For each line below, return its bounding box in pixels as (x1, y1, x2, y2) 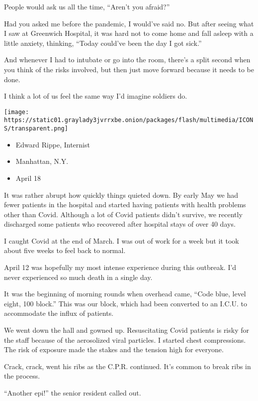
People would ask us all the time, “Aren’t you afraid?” (4, 1, 170, 11)
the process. (4, 371, 40, 381)
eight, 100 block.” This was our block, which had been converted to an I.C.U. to (4, 298, 248, 308)
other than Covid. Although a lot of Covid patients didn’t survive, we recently (4, 209, 243, 219)
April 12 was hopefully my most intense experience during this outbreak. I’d (4, 262, 237, 272)
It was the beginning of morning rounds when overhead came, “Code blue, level (4, 288, 246, 299)
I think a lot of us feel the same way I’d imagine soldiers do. (4, 91, 187, 101)
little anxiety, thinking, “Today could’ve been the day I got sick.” (4, 37, 202, 48)
